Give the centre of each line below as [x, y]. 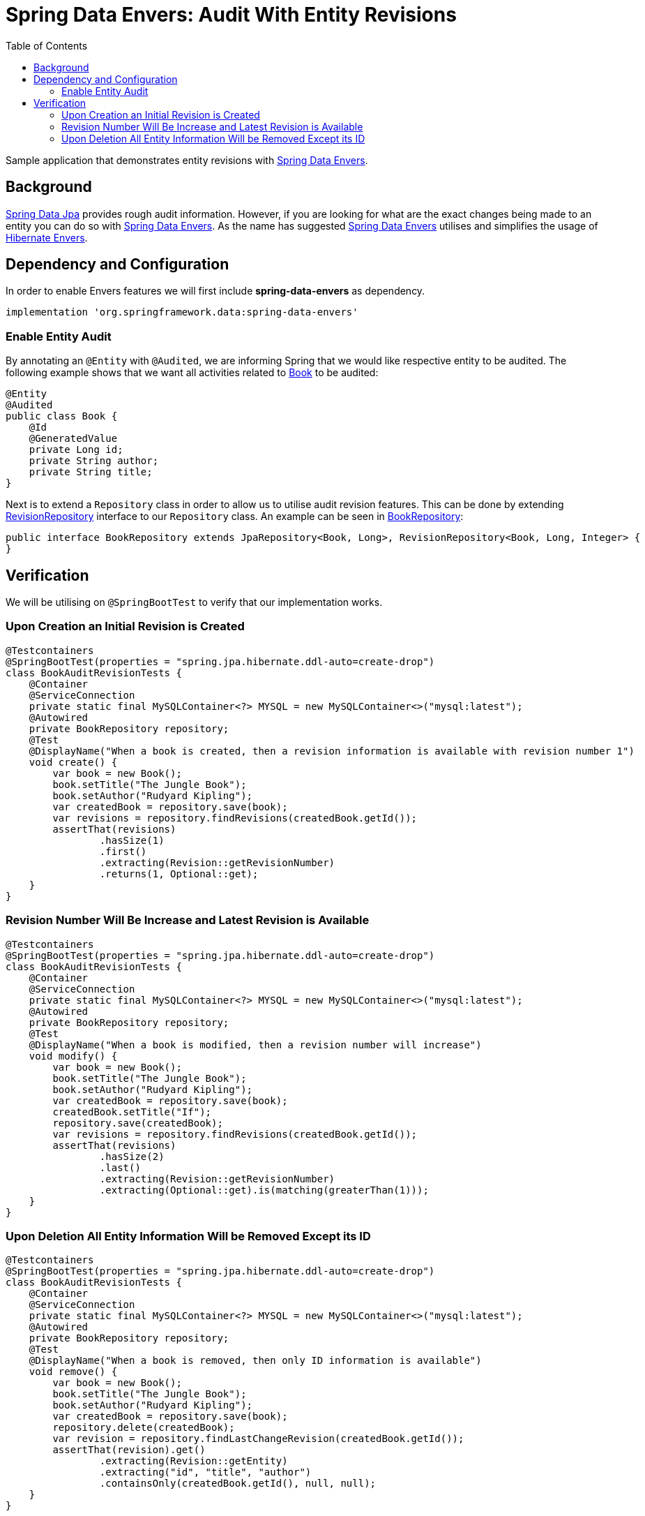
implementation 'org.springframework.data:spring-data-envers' [182, 312]
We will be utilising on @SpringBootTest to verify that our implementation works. [194, 602]
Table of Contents [47, 45]
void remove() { [73, 1372]
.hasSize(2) [132, 1156]
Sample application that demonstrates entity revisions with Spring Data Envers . [187, 160]
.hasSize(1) [132, 840]
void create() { [73, 762]
